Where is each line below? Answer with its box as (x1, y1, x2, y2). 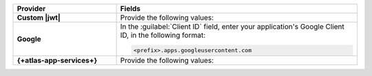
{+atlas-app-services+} (17, 55, 98, 65)
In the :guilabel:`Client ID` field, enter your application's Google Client (120, 22, 344, 31)
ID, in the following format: (120, 31, 206, 40)
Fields (120, 4, 141, 13)
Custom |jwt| (17, 13, 61, 22)
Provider (17, 4, 46, 13)
